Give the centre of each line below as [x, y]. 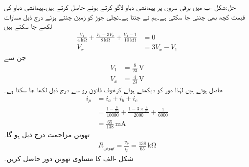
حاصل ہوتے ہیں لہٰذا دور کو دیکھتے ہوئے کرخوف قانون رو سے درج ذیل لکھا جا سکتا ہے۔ [113, 90]
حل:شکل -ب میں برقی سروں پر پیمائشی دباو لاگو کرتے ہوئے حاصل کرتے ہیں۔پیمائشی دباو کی [120, 7]
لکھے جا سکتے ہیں [28, 26]
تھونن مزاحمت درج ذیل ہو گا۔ [47, 135]
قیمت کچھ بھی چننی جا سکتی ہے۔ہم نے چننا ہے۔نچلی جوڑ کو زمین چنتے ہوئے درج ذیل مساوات [124, 16]
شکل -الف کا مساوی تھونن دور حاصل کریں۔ [69, 158]
